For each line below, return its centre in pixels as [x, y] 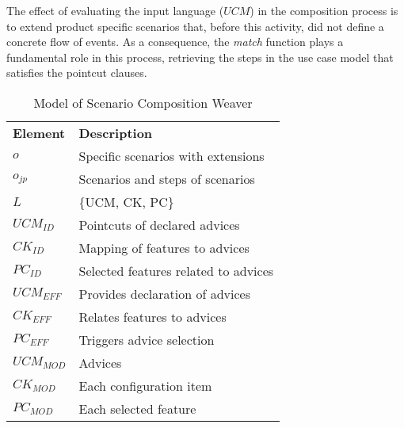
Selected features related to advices [176, 270]
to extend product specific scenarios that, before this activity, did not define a [195, 26]
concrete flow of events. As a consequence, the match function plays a [175, 42]
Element [39, 132]
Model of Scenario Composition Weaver [143, 102]
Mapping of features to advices [164, 247]
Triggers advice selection [147, 339]
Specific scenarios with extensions [172, 155]
